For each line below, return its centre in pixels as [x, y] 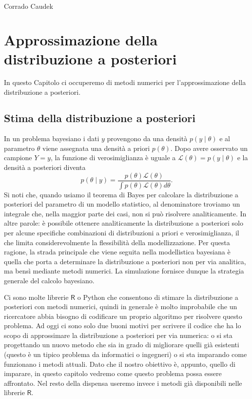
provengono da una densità [147, 138]
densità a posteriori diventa [45, 167]
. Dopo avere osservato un [209, 148]
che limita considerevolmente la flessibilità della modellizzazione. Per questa [117, 242]
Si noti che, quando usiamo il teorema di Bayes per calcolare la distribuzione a [121, 194]
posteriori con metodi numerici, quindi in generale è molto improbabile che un [121, 306]
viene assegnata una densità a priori [96, 148]
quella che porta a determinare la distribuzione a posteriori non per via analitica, [125, 261]
